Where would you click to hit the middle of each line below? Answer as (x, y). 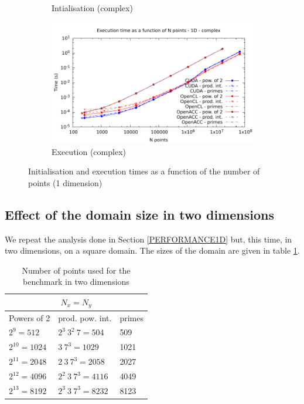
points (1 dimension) (65, 182)
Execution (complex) (89, 151)
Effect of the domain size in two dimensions (139, 214)
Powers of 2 (30, 317)
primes (131, 317)
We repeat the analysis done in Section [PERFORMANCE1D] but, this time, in (148, 239)
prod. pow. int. (85, 317)
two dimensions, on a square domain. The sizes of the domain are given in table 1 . (152, 250)
